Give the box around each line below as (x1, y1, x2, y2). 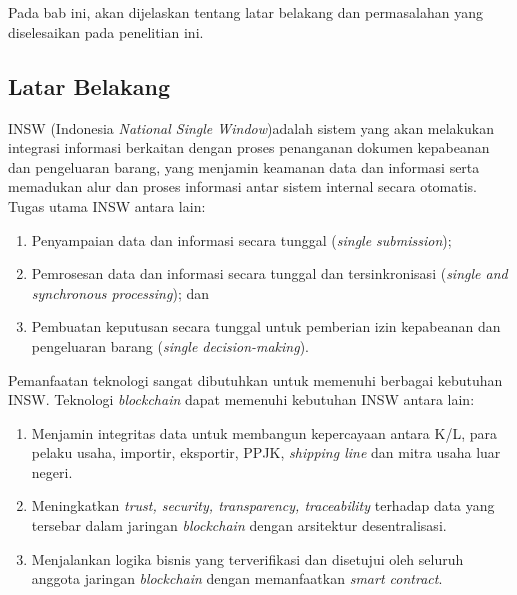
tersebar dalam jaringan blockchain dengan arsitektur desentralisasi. (31, 515, 447, 536)
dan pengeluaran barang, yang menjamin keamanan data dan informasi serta (8, 156, 480, 177)
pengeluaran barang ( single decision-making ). (31, 335, 310, 356)
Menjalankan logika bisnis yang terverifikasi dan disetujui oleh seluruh (31, 548, 464, 569)
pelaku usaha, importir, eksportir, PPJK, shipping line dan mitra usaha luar (31, 442, 501, 463)
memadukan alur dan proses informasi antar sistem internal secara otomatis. (8, 176, 477, 197)
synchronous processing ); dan (31, 282, 210, 303)
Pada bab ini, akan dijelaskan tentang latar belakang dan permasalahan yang (8, 2, 483, 23)
